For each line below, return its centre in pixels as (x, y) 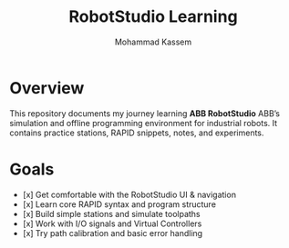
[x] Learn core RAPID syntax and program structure (119, 204)
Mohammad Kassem (153, 42)
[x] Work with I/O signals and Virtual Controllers (112, 223)
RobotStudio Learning (153, 17)
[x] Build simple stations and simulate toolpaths (111, 213)
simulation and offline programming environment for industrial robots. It (144, 123)
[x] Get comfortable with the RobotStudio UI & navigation (129, 194)
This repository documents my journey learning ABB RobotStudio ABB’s (145, 113)
